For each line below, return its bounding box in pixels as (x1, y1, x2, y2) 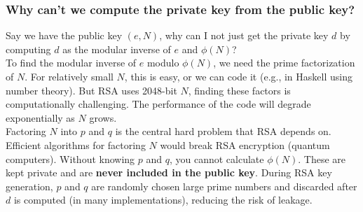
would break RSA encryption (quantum (160, 137, 330, 152)
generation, (6, 178, 53, 193)
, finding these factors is (188, 83, 291, 97)
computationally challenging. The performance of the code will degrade (6, 97, 311, 111)
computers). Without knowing (6, 151, 135, 166)
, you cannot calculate (169, 151, 264, 166)
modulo (146, 55, 179, 70)
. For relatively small (25, 69, 114, 83)
